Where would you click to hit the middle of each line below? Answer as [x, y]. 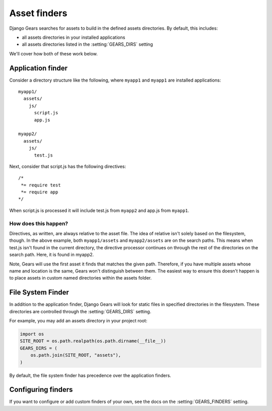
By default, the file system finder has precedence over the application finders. [90, 375]
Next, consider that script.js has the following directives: [68, 166]
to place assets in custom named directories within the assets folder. [81, 278]
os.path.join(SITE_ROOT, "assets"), [76, 355]
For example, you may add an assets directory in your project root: [78, 321]
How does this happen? [39, 223]
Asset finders [38, 13]
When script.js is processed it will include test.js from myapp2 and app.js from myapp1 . [99, 210]
